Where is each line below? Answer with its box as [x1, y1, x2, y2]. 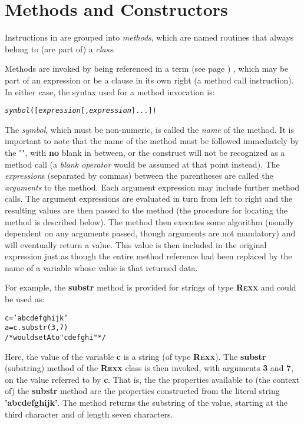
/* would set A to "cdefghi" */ [5, 333, 106, 342]
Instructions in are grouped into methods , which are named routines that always [5, 31, 294, 44]
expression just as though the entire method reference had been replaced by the [5, 250, 292, 262]
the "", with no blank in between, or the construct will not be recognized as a [5, 146, 285, 158]
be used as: [5, 293, 45, 305]
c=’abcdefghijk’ [5, 313, 68, 322]
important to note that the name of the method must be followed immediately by [5, 135, 299, 147]
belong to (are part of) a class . [5, 42, 115, 55]
